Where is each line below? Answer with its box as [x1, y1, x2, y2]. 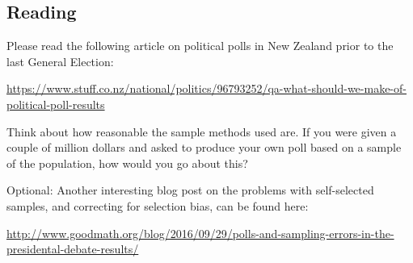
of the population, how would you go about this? [6, 154, 248, 171]
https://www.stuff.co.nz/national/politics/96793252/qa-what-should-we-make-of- [6, 80, 407, 97]
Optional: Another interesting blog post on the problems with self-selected [6, 182, 374, 198]
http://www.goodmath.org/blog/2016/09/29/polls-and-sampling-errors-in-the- [6, 224, 394, 241]
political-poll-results [6, 95, 105, 112]
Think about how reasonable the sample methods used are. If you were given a [6, 123, 397, 140]
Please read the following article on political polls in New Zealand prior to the [6, 37, 394, 54]
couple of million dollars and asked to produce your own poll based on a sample [6, 139, 402, 156]
